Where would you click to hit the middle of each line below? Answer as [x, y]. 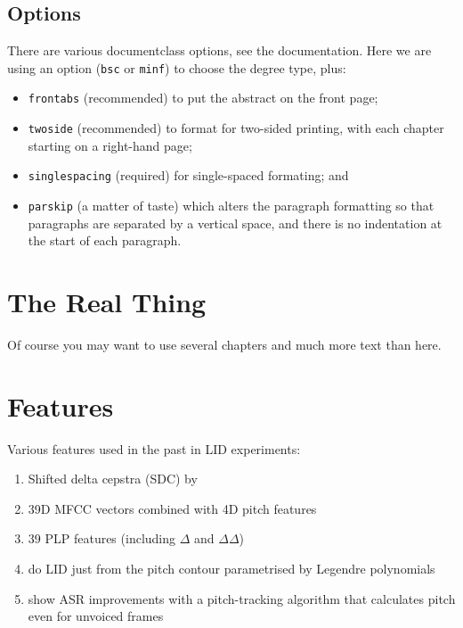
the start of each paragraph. [105, 240]
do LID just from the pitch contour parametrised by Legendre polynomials [231, 569]
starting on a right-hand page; [110, 145]
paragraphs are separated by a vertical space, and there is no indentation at [235, 223]
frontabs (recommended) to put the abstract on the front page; [203, 98]
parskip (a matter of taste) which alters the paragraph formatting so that [231, 206]
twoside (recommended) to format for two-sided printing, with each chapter [236, 128]
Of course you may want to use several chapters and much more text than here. [224, 344]
